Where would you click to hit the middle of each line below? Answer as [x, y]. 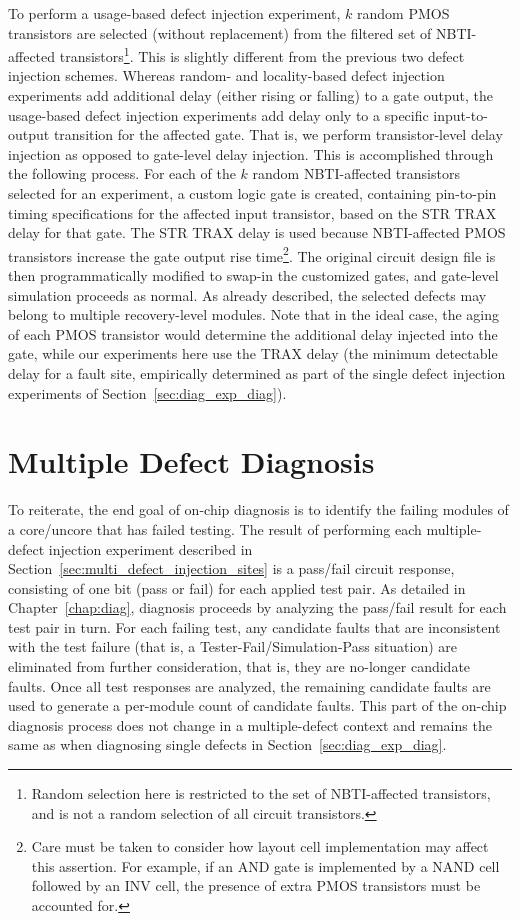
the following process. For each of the [122, 173]
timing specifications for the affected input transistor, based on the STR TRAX [252, 212]
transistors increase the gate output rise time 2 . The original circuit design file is [252, 254]
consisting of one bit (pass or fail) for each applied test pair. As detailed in [237, 587]
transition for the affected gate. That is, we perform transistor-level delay [278, 134]
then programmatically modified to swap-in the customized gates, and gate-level [253, 275]
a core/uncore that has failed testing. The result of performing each [215, 528]
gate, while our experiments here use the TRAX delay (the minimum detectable [253, 353]
